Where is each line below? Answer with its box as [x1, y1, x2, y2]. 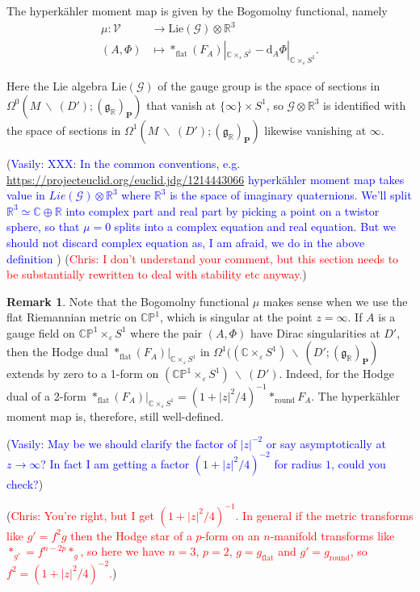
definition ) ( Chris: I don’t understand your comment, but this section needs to [6, 250, 399, 267]
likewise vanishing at [264, 121, 367, 138]
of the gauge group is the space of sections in [157, 78, 380, 94]
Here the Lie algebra [6, 78, 108, 94]
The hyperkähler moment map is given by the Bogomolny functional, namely [6, 2, 388, 19]
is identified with [323, 96, 406, 113]
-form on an [201, 527, 260, 544]
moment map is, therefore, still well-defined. [6, 407, 224, 424]
